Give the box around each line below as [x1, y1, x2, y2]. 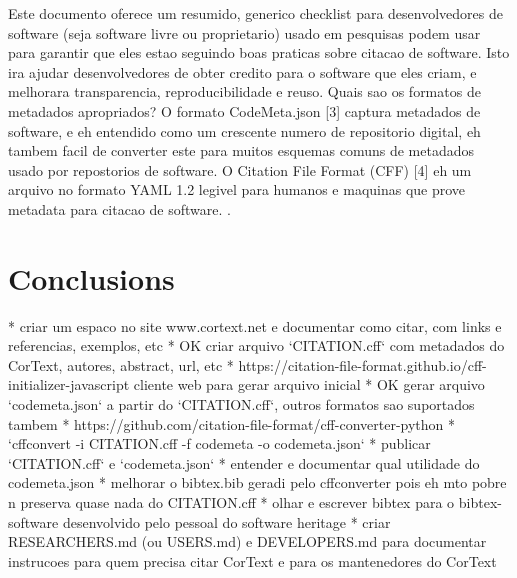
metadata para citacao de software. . [8, 198, 231, 219]
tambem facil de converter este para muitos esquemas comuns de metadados [8, 140, 474, 161]
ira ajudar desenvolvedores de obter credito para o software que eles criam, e [8, 61, 477, 82]
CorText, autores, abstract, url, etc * [8, 354, 234, 375]
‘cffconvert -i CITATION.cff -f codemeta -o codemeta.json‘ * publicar [8, 433, 431, 454]
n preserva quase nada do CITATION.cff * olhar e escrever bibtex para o [8, 492, 455, 512]
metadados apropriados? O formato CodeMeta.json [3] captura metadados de [8, 100, 481, 121]
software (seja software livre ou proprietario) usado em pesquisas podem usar [8, 22, 481, 43]
